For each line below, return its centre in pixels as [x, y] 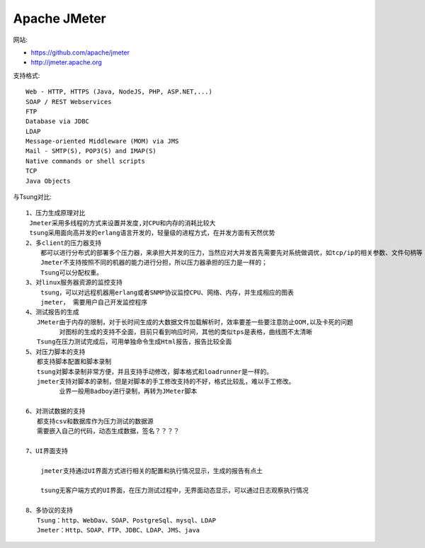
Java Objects [48, 181]
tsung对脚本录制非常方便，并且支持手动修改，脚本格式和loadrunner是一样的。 [154, 371]
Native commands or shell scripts [85, 161]
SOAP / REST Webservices [69, 102]
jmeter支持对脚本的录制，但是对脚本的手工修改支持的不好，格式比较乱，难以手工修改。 [166, 382]
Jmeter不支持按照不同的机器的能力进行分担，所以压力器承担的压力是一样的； [154, 263]
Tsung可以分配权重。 [71, 272]
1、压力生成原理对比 [56, 213]
